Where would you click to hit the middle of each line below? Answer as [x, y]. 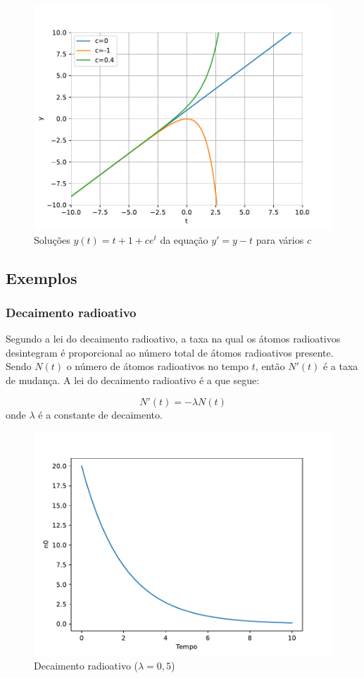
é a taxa [340, 366]
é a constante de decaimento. [100, 414]
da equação [184, 239]
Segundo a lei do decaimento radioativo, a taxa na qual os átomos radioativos [173, 339]
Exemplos [42, 277]
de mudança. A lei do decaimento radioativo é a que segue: [133, 380]
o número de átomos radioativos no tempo [158, 366]
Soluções [52, 239]
